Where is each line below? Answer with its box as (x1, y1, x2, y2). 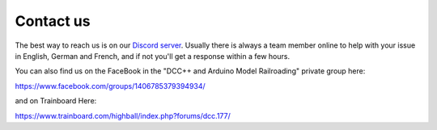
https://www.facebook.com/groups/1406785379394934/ (15, 81, 206, 90)
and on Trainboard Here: (15, 96, 97, 106)
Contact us (15, 12, 91, 30)
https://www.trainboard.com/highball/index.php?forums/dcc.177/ (15, 111, 231, 120)
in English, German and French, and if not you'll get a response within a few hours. (15, 51, 291, 61)
